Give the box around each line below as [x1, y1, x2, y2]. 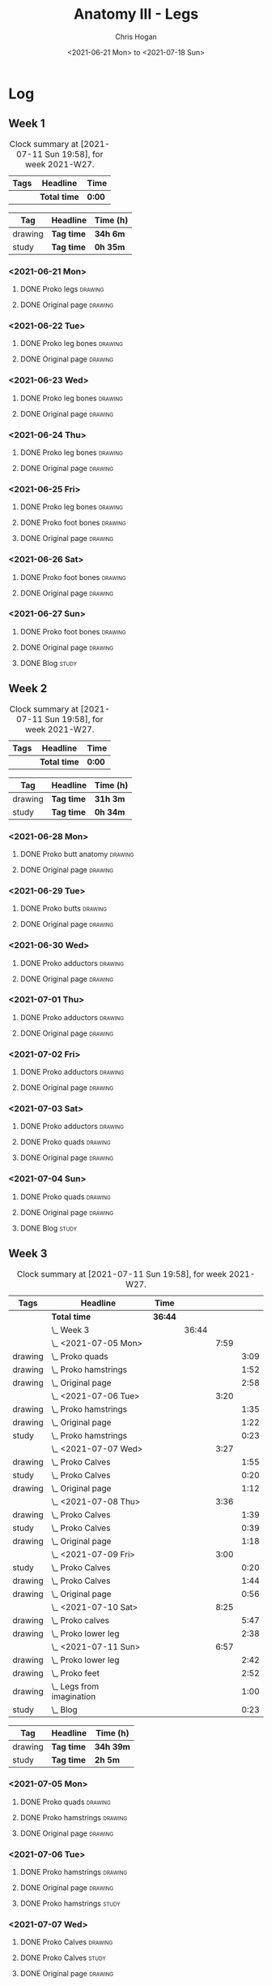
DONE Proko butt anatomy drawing [19, 849, 134, 859]
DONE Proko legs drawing [19, 284, 104, 294]
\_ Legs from [51, 1681, 100, 1692]
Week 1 [8, 117, 45, 131]
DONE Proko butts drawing [19, 903, 108, 914]
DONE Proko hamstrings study [19, 1898, 121, 1909]
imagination [51, 1690, 96, 1702]
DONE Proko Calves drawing [19, 1937, 113, 1947]
